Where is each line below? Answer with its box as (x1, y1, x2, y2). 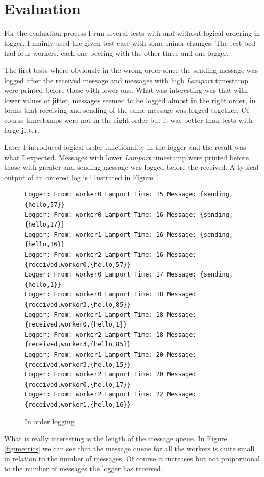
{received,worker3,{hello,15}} (25, 361, 131, 368)
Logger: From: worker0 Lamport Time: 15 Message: (25, 191, 197, 198)
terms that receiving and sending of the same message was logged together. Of (4, 105, 249, 115)
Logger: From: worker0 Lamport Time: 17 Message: (25, 271, 197, 279)
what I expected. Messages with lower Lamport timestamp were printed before (4, 152, 249, 162)
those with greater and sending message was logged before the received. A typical (4, 162, 259, 172)
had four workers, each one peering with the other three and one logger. (4, 47, 229, 58)
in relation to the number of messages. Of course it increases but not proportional (4, 453, 260, 464)
